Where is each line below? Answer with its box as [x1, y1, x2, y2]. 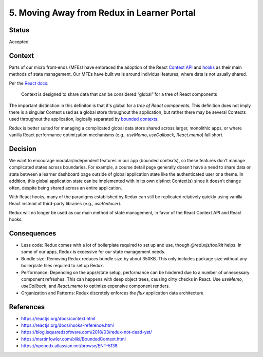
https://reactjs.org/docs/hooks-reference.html [21, 322, 114, 328]
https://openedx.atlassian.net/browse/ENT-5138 [21, 343, 118, 349]
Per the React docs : [9, 80, 49, 86]
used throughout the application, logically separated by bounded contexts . [9, 116, 159, 122]
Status [9, 26, 30, 34]
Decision [9, 145, 37, 153]
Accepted [9, 39, 29, 45]
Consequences [9, 229, 56, 237]
